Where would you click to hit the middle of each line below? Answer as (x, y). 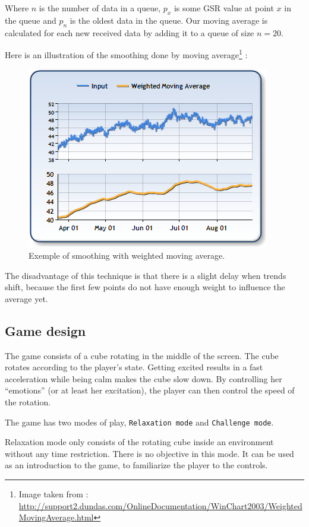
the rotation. (28, 401)
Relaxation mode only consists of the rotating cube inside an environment (139, 442)
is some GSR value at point (224, 8)
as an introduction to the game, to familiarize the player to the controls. (136, 465)
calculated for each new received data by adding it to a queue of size (130, 32)
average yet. (26, 298)
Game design (45, 330)
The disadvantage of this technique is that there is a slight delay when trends (146, 275)
